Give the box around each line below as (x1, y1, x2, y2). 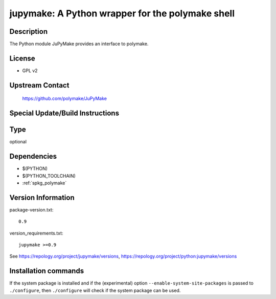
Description (9, 27, 48, 36)
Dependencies (9, 152, 57, 161)
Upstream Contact (9, 81, 70, 90)
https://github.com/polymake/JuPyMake (22, 95, 107, 102)
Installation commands (9, 267, 84, 275)
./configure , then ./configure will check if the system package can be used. (9, 287, 181, 293)
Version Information (9, 193, 75, 202)
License (9, 54, 35, 62)
